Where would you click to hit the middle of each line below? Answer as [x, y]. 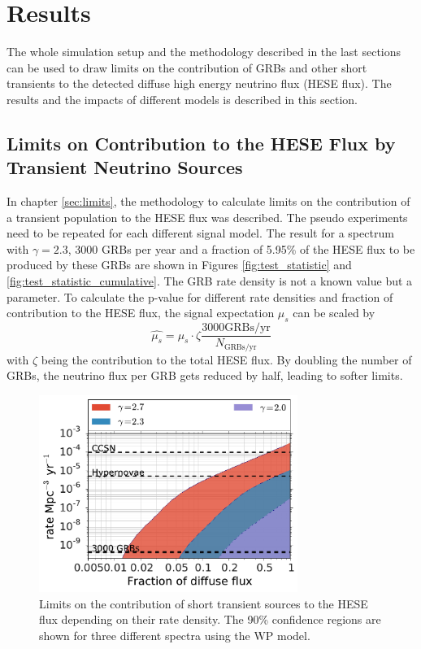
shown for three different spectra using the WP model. [175, 635]
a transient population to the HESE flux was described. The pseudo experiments [207, 217]
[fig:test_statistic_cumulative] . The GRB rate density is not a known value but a [210, 281]
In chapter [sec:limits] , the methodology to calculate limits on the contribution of [208, 201]
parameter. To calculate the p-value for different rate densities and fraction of [200, 296]
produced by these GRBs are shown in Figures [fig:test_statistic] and [179, 265]
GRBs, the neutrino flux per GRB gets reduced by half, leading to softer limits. [205, 375]
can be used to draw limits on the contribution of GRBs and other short [187, 67]
